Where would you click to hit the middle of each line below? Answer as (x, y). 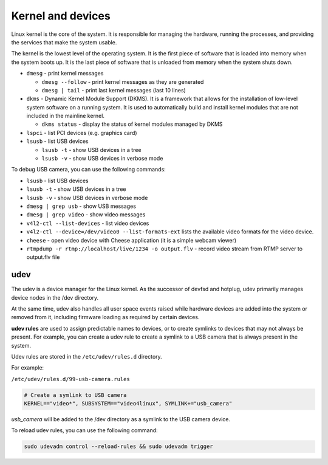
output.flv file (43, 257)
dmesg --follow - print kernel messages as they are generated (123, 81)
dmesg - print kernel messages (65, 74)
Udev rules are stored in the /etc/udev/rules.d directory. (87, 356)
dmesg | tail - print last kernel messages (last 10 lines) (114, 90)
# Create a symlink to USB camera (75, 395)
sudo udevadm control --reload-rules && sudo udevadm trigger (118, 446)
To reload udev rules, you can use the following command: (84, 430)
